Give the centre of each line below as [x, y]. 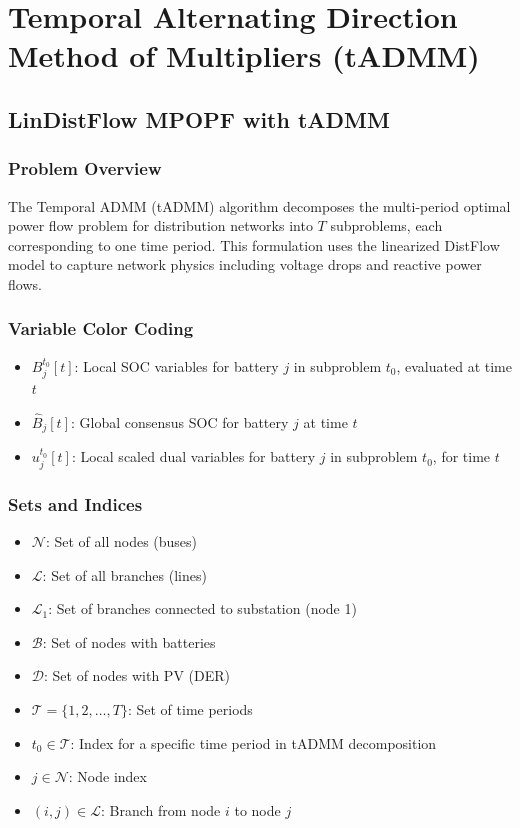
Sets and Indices [75, 503]
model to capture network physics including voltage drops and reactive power [245, 264]
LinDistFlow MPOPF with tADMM [199, 118]
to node [257, 809]
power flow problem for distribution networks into [160, 225]
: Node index [107, 776]
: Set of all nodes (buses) [121, 541]
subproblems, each [386, 225]
